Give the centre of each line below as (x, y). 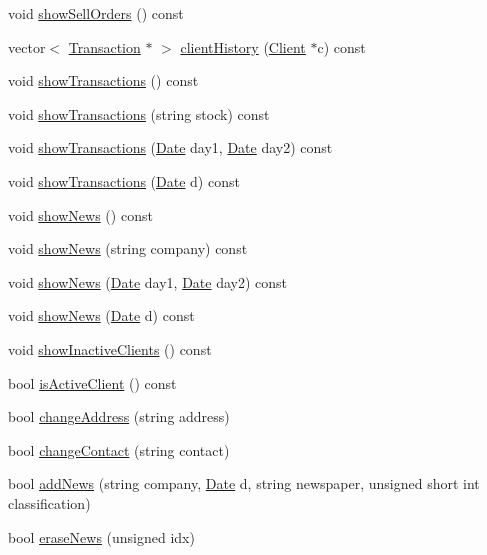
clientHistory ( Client (243, 46)
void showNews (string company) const (128, 248)
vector (27, 46)
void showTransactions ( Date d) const (124, 180)
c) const (341, 46)
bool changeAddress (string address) (119, 416)
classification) (49, 502)
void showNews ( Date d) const (101, 315)
